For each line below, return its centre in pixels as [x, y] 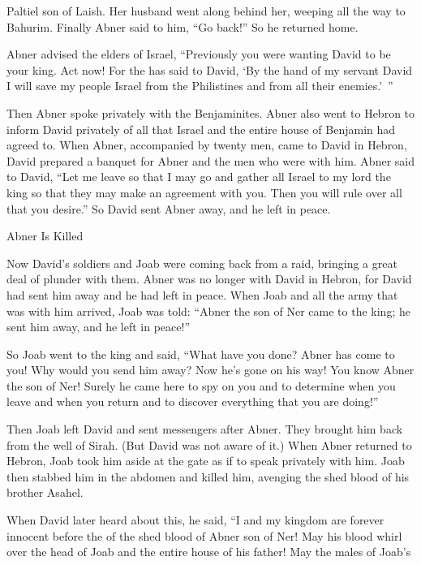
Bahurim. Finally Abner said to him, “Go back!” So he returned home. [183, 26]
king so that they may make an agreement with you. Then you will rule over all [204, 192]
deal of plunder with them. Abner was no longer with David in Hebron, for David [209, 279]
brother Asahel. [45, 492]
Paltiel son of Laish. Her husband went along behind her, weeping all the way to [206, 11]
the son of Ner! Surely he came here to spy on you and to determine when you [201, 385]
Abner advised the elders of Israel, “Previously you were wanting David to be [199, 54]
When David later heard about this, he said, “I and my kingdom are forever [195, 520]
